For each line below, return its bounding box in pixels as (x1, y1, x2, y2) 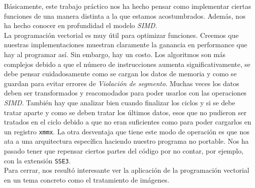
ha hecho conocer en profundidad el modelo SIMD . (4, 20, 158, 31)
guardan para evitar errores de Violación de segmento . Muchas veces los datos (4, 78, 239, 88)
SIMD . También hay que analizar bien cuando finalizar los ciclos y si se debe (4, 97, 235, 107)
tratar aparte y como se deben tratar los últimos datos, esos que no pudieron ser (4, 107, 247, 117)
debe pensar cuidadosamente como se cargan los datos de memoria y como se (4, 68, 237, 79)
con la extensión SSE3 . (4, 155, 71, 165)
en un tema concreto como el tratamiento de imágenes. (4, 174, 169, 185)
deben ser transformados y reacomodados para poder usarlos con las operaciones (4, 88, 247, 98)
